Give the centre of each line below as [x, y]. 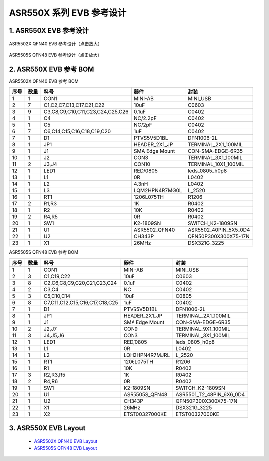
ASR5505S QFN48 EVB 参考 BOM [44, 252]
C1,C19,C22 [57, 276]
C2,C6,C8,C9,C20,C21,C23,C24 [80, 283]
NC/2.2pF [145, 118]
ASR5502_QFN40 [154, 230]
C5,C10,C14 [57, 296]
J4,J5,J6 [54, 335]
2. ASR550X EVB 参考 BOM [52, 69]
